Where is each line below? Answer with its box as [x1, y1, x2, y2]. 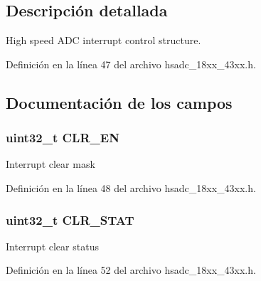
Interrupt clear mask [6, 157, 95, 171]
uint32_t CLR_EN [6, 129, 119, 147]
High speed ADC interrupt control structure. [6, 33, 201, 48]
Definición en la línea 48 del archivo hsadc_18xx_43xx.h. [6, 180, 256, 195]
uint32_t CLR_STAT [6, 211, 134, 228]
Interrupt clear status [6, 238, 99, 253]
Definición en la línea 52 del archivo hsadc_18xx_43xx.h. [6, 263, 256, 277]
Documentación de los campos [6, 91, 233, 113]
